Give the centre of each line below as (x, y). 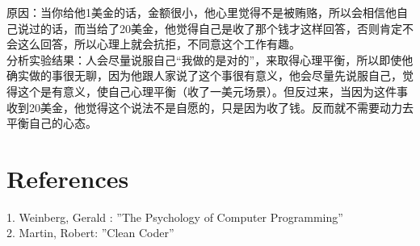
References (68, 178)
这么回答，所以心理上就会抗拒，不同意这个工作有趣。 (159, 44)
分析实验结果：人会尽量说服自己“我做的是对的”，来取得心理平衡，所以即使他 (210, 59)
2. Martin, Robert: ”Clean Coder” (90, 233)
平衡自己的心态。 (52, 123)
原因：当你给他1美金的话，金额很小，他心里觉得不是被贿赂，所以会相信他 (202, 12)
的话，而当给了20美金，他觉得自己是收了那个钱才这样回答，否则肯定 (221, 28)
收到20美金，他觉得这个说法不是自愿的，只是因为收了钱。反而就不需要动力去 (210, 107)
